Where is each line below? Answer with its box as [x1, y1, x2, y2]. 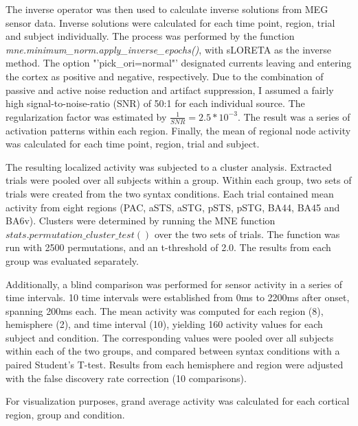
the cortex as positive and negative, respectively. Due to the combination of [5, 69, 324, 83]
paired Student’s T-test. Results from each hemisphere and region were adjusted [5, 357, 344, 372]
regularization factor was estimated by [5, 109, 167, 123]
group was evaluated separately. [5, 253, 139, 268]
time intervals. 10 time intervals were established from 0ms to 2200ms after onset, [5, 290, 350, 305]
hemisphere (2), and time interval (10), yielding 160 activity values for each [5, 317, 323, 331]
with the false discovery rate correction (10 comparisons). [5, 370, 247, 385]
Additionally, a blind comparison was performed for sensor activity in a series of [5, 276, 342, 291]
